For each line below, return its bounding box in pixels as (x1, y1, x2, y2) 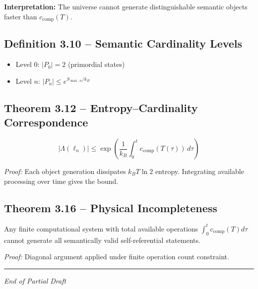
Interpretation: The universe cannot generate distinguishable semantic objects (4, 1, 248, 11)
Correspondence (4, 115, 88, 130)
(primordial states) (67, 59, 125, 69)
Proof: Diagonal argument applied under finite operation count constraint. (4, 251, 229, 262)
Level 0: (15, 59, 40, 69)
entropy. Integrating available (155, 166, 244, 176)
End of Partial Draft (4, 275, 66, 286)
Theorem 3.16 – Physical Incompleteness (4, 200, 217, 215)
